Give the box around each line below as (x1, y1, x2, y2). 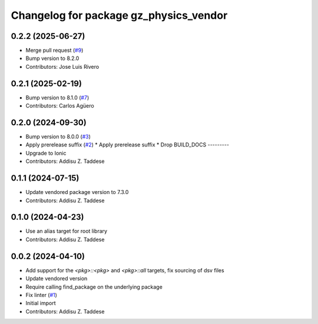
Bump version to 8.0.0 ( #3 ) (25, 133, 91, 141)
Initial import (25, 300, 56, 307)
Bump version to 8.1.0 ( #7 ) (25, 94, 90, 101)
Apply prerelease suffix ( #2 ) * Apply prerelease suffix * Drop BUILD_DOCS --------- (25, 141, 230, 148)
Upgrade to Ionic (25, 149, 67, 156)
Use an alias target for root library (25, 228, 108, 235)
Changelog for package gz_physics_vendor (11, 9, 228, 22)
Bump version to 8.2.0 (25, 55, 79, 62)
